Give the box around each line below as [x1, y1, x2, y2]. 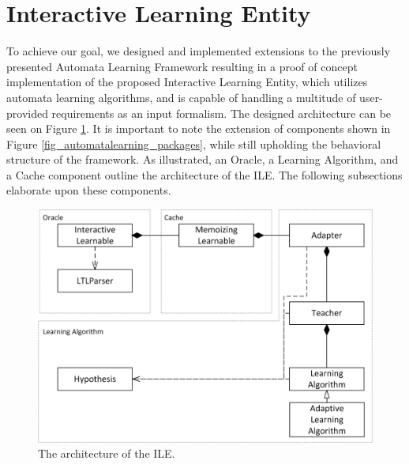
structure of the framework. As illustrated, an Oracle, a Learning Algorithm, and [6, 151, 399, 168]
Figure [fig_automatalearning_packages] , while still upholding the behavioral [6, 135, 381, 152]
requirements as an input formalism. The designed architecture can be [51, 104, 392, 121]
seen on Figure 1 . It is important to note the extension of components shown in [6, 120, 391, 137]
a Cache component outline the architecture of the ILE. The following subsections [6, 166, 403, 183]
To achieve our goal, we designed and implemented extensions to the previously [6, 43, 391, 59]
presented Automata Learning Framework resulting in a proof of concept [6, 58, 358, 74]
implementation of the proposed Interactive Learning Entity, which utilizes [6, 74, 368, 90]
